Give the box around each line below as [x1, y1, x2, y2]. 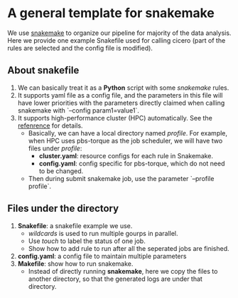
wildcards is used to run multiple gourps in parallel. [28, 229, 179, 237]
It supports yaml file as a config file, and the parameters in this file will [17, 91, 223, 99]
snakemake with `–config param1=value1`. [17, 106, 140, 115]
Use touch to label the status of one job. [28, 237, 146, 245]
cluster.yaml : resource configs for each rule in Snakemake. [38, 151, 214, 160]
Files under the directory [7, 202, 119, 215]
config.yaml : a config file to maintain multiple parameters [17, 252, 187, 260]
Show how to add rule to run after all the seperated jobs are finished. [28, 244, 229, 252]
